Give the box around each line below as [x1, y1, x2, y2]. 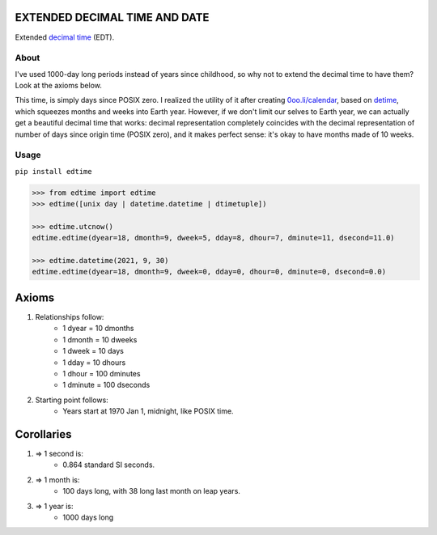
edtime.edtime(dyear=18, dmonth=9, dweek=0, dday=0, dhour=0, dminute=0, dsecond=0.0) [32, 267, 387, 277]
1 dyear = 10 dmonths [62, 324, 134, 333]
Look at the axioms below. [15, 81, 103, 91]
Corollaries [15, 427, 72, 441]
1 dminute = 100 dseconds [62, 380, 151, 390]
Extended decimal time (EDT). [15, 32, 115, 42]
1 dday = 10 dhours [62, 357, 126, 367]
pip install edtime [15, 167, 92, 176]
